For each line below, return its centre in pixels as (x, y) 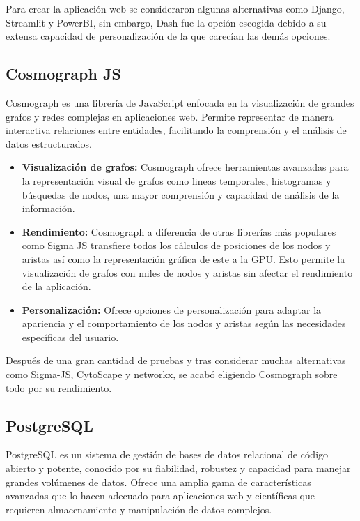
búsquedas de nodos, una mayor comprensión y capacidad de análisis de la (181, 194)
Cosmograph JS (63, 74)
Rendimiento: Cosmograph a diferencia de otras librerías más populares (179, 231)
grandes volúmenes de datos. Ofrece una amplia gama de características (158, 482)
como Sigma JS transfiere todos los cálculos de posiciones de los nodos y (176, 245)
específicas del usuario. (70, 337)
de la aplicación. (56, 286)
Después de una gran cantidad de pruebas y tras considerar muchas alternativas (176, 360)
